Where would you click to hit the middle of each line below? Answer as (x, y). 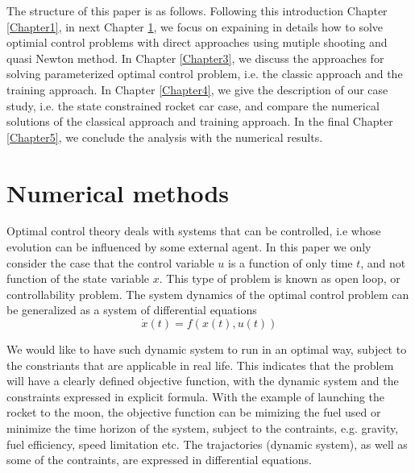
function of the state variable (78, 278)
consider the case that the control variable (110, 262)
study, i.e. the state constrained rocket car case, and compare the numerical (193, 105)
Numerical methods (118, 192)
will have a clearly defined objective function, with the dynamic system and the (203, 381)
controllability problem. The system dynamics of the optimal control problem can (208, 294)
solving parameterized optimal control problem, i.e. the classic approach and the (205, 74)
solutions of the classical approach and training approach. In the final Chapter (200, 121)
